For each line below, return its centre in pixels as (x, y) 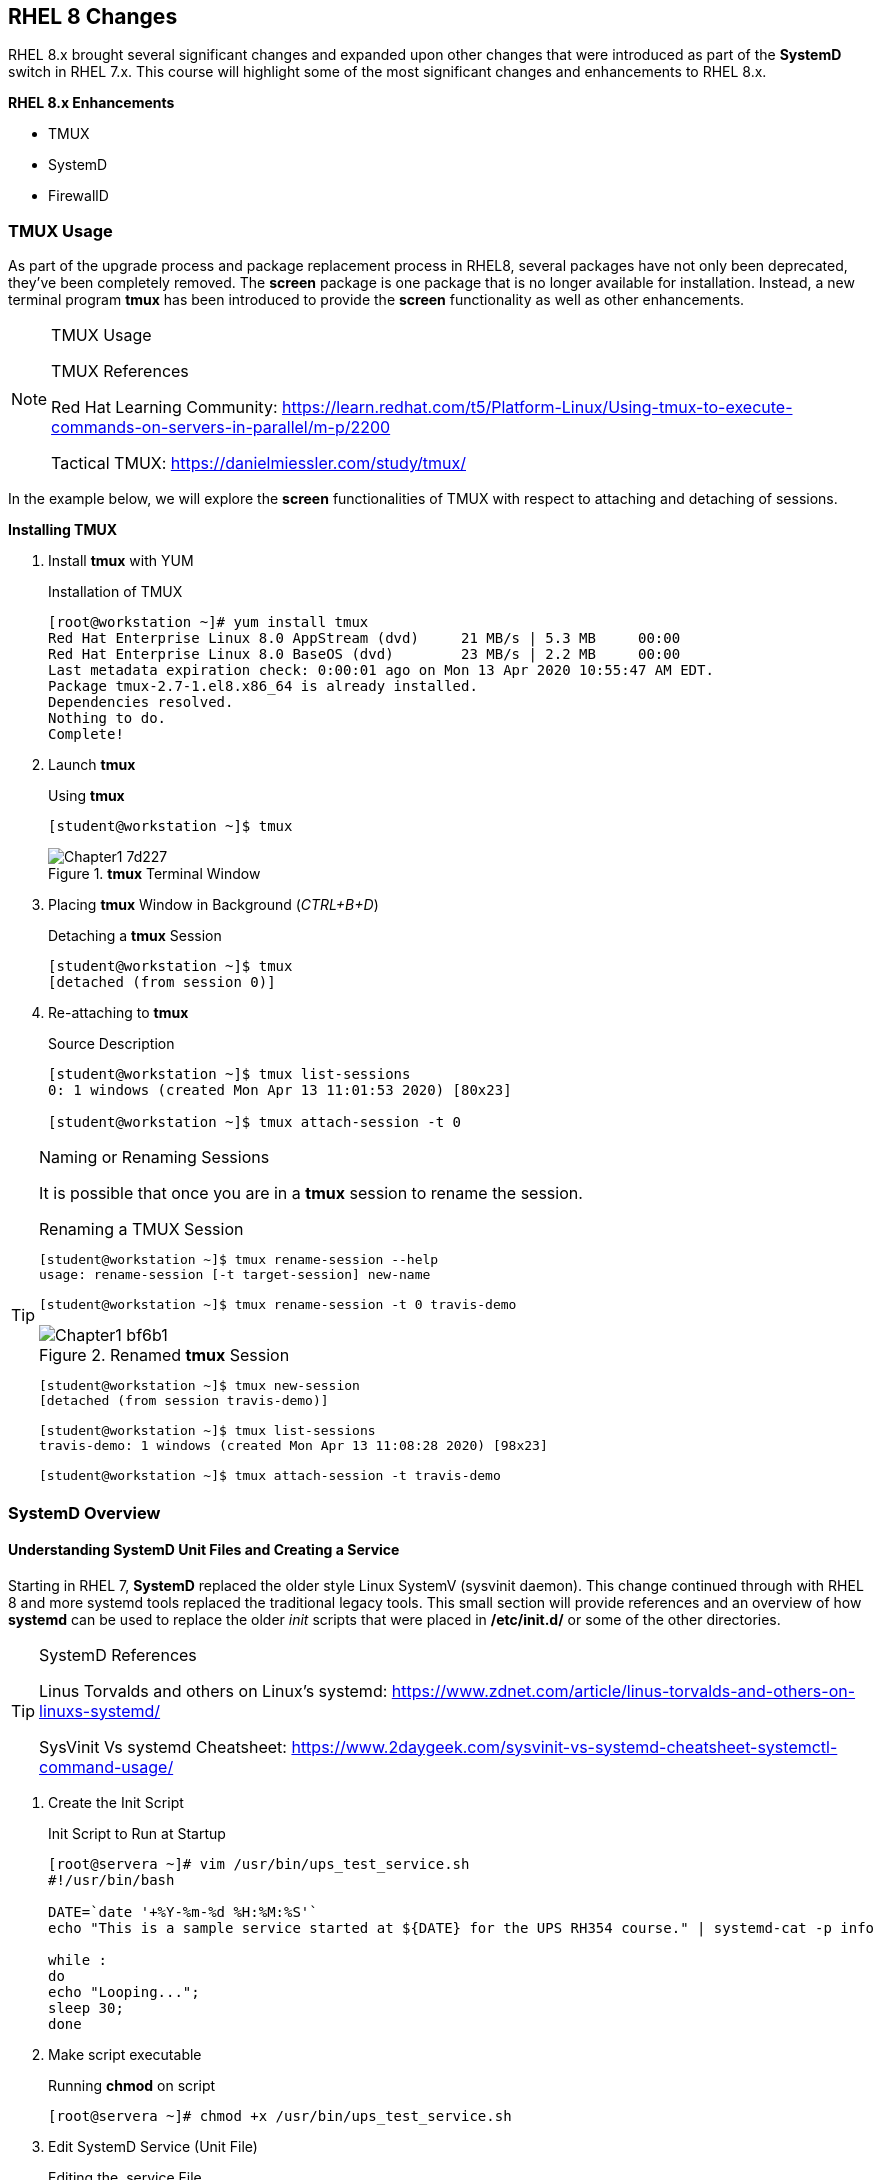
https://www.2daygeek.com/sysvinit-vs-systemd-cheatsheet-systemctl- (564, 1746)
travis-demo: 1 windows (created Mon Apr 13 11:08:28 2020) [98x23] (293, 1446)
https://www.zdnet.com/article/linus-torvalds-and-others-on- (623, 1690)
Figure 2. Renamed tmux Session (164, 1355)
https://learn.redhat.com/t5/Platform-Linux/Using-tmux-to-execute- (537, 407)
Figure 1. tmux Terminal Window (154, 874)
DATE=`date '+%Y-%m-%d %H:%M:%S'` (183, 1911)
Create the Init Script (116, 1802)
